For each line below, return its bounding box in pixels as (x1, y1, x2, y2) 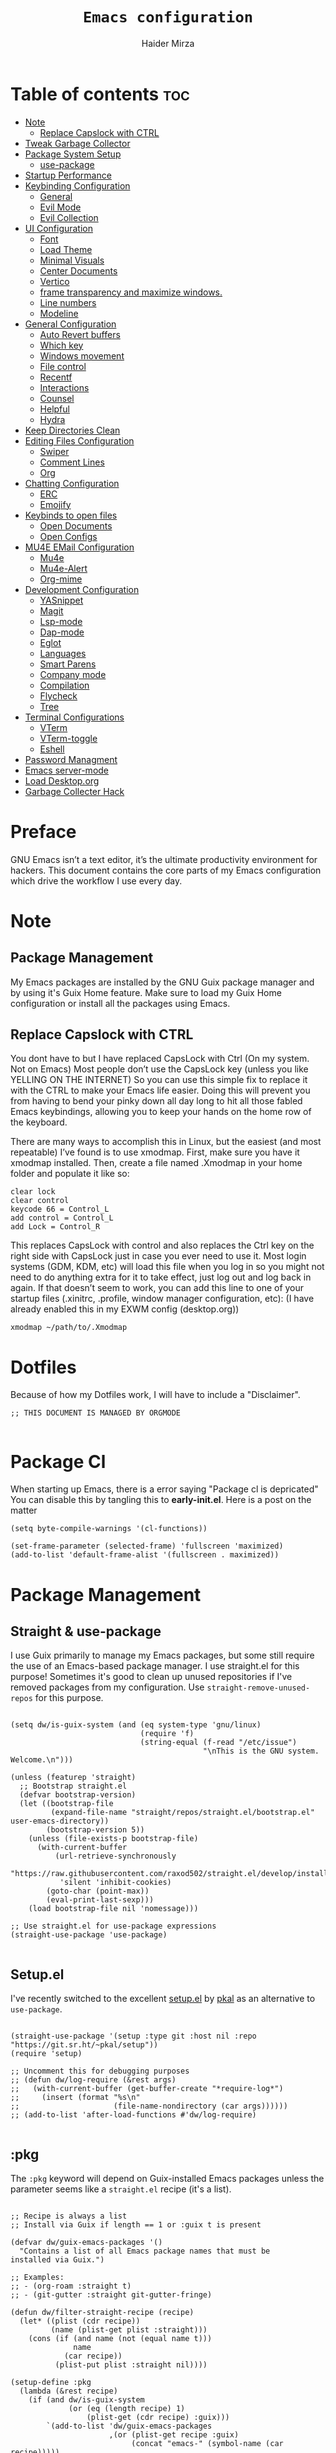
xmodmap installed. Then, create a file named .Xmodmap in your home (10, 1157, 303, 1169)
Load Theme (39, 243, 93, 255)
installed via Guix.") (10, 2254, 105, 2265)
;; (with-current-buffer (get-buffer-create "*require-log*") (10, 2084, 284, 2094)
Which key (39, 339, 84, 351)
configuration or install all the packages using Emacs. (10, 997, 231, 1009)
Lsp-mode (39, 615, 83, 627)
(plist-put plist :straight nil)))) (54, 2359, 208, 2370)
